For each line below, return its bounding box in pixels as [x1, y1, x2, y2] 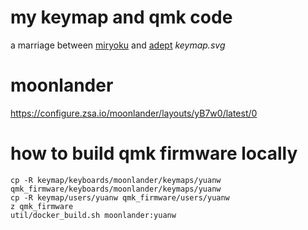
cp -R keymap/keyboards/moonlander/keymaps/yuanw [10, 175, 222, 185]
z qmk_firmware [10, 201, 74, 211]
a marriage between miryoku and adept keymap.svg [10, 39, 226, 51]
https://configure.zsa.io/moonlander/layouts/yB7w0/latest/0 [10, 107, 258, 119]
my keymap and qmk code [10, 6, 233, 29]
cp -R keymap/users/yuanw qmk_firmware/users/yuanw [10, 192, 230, 203]
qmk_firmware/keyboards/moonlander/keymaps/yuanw [10, 184, 222, 194]
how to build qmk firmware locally [10, 142, 298, 165]
